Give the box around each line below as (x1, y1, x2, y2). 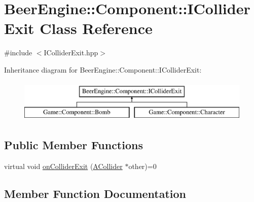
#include (4, 47, 32, 58)
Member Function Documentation (4, 185, 187, 201)
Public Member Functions (4, 137, 143, 153)
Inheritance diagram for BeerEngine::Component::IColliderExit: (4, 64, 202, 75)
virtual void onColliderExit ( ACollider (4, 160, 123, 171)
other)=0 (128, 160, 157, 171)
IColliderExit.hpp (44, 47, 98, 58)
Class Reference (40, 18, 153, 39)
